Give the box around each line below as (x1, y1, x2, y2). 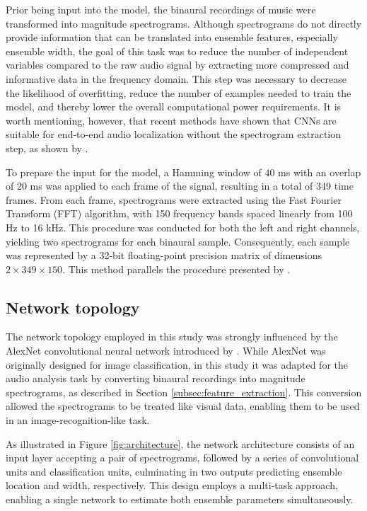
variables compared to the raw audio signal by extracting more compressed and (6, 57, 349, 72)
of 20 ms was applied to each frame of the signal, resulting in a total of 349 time (6, 178, 354, 193)
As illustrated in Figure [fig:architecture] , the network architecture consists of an (6, 436, 355, 451)
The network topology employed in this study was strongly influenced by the (6, 329, 338, 344)
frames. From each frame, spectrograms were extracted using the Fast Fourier (6, 192, 342, 207)
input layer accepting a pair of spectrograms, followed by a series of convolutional (6, 450, 359, 465)
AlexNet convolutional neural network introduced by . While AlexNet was (6, 343, 326, 358)
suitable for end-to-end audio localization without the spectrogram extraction (6, 127, 342, 142)
